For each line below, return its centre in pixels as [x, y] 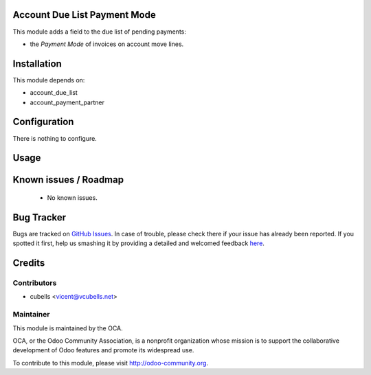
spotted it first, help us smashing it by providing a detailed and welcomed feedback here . [138, 243]
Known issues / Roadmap [68, 180]
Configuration [43, 122]
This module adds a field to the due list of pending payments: [100, 32]
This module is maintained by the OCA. [68, 328]
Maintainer [31, 315]
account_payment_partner [67, 102]
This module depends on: [49, 80]
